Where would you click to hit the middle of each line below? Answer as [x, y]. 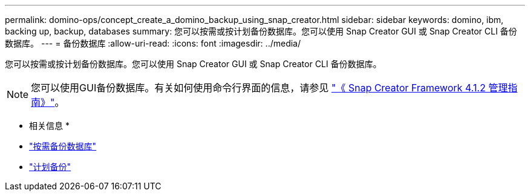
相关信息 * [49, 126]
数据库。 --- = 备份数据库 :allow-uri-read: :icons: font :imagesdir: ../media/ [153, 43]
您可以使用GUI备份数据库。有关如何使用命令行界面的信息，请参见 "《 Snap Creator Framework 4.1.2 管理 [270, 88]
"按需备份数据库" [63, 146]
